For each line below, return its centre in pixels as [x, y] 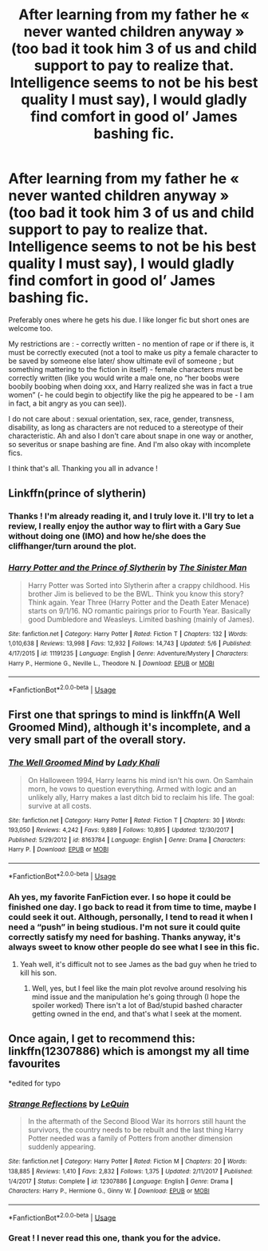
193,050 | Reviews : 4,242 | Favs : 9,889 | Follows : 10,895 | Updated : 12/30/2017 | [121, 830]
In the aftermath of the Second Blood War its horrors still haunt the [137, 1121]
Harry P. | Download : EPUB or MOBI [59, 849]
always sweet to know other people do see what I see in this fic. [134, 947]
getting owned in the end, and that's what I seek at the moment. [136, 1014]
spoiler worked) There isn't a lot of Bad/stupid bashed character [137, 1005]
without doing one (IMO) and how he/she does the [107, 536]
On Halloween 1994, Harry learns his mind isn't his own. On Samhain [140, 780]
